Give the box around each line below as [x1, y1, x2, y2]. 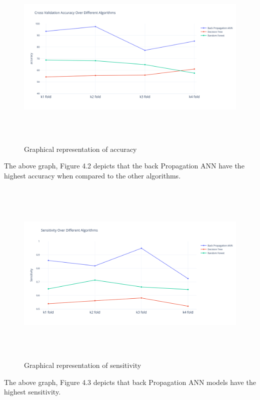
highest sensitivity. [4, 386, 61, 397]
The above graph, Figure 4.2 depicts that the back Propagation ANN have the [4, 160, 244, 171]
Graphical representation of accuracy [24, 143, 137, 154]
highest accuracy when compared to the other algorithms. [4, 170, 181, 180]
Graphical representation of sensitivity [24, 360, 141, 370]
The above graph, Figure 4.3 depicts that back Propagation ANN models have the [4, 376, 256, 387]
